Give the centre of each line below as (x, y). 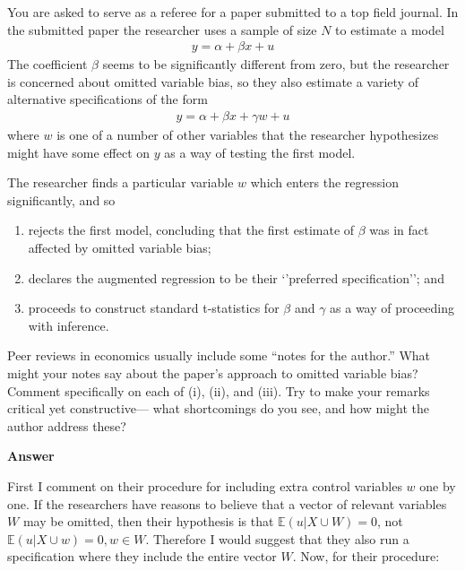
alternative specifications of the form (108, 99)
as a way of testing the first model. (260, 152)
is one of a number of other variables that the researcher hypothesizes (248, 135)
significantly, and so (61, 199)
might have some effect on (79, 152)
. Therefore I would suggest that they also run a (277, 538)
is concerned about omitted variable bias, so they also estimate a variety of (213, 81)
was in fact (399, 230)
